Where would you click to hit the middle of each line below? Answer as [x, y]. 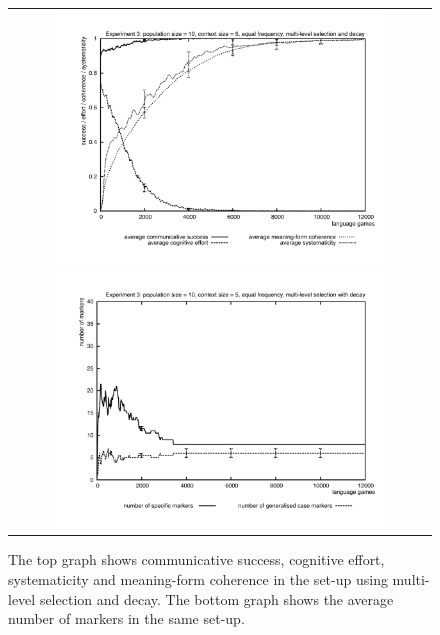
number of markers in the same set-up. [126, 618]
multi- [411, 579]
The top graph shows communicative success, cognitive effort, [196, 559]
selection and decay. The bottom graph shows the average [216, 598]
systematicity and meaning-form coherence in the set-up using [198, 579]
